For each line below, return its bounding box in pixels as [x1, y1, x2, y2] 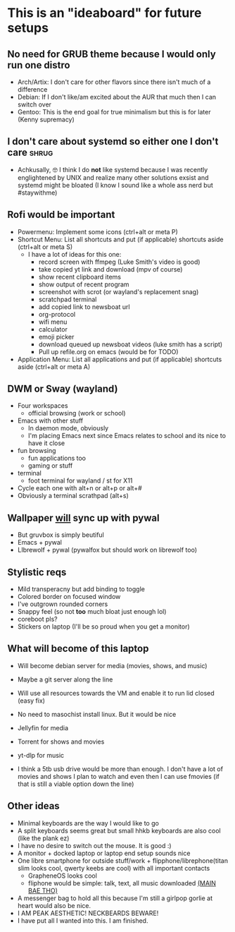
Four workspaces [17, 401, 68, 410]
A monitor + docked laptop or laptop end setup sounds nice [17, 849, 191, 857]
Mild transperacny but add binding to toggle [17, 585, 146, 593]
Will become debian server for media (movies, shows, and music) [17, 661, 208, 670]
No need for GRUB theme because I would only [7, 48, 216, 60]
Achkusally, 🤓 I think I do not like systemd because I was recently [17, 165, 208, 174]
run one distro [7, 59, 70, 71]
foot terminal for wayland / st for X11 [27, 476, 133, 485]
